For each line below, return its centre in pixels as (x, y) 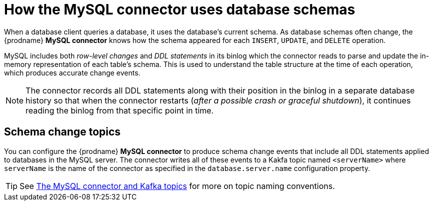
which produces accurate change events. (72, 72)
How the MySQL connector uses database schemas (180, 9)
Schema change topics (62, 132)
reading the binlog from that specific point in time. (120, 110)
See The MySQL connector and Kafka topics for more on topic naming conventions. (177, 186)
